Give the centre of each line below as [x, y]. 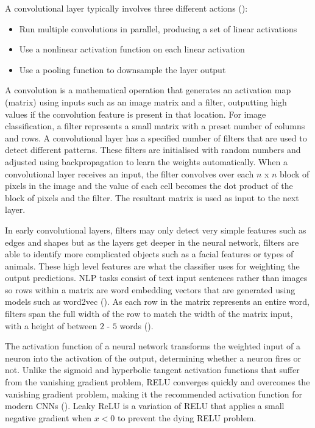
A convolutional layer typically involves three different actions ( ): [126, 8]
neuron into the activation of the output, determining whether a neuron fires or [153, 358]
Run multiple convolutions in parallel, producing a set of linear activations [158, 28]
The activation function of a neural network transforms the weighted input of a [153, 346]
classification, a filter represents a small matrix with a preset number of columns [155, 126]
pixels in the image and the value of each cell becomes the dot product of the [149, 186]
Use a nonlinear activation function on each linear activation [132, 49]
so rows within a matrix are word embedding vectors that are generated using [150, 289]
